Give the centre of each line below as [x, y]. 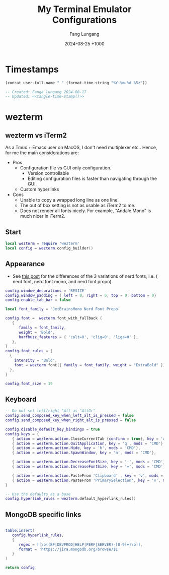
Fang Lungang [84, 34]
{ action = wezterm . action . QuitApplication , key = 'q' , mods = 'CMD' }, [89, 443]
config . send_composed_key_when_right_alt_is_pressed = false [71, 420]
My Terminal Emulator [84, 9]
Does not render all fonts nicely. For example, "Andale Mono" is [86, 211]
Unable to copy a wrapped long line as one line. [69, 200]
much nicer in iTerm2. [43, 216]
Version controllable [48, 173]
